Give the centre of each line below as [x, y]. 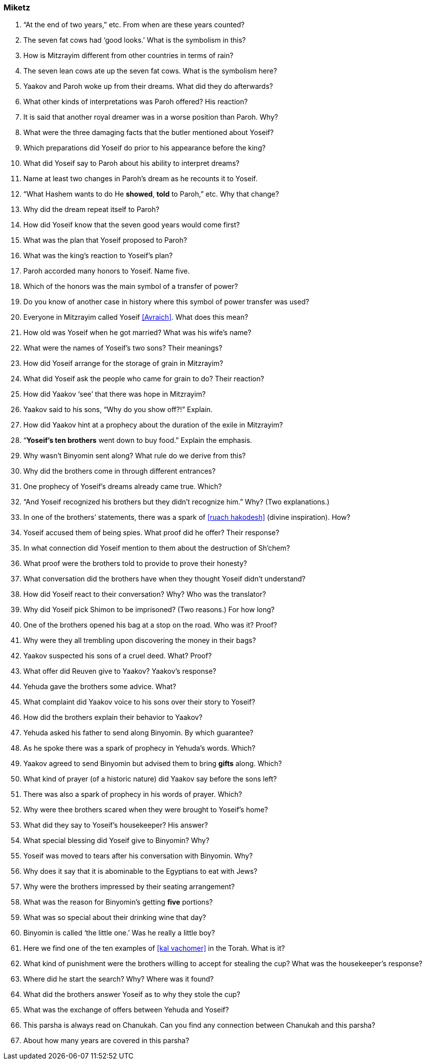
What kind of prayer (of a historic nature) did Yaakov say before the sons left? [150, 779]
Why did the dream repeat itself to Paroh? [91, 210]
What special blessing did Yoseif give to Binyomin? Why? [116, 841]
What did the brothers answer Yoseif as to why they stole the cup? [132, 994]
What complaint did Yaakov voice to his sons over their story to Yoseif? [139, 702]
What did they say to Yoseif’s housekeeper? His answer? [116, 825]
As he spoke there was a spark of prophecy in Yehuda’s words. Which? [140, 748]
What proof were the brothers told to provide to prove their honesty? [135, 564]
